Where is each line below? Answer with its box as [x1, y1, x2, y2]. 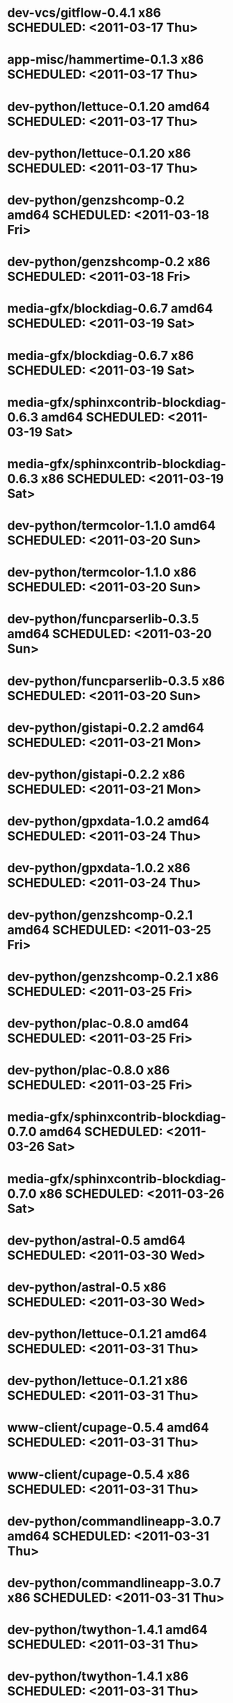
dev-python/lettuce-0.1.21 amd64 [7, 1326, 207, 1342]
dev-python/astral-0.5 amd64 [7, 1232, 186, 1248]
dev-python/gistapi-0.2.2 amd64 [7, 720, 204, 735]
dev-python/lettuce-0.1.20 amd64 [7, 99, 211, 115]
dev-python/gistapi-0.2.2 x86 [7, 767, 186, 782]
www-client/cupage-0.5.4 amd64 [7, 1420, 209, 1435]
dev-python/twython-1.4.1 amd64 [7, 1622, 208, 1638]
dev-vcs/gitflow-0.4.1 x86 [7, 5, 162, 21]
